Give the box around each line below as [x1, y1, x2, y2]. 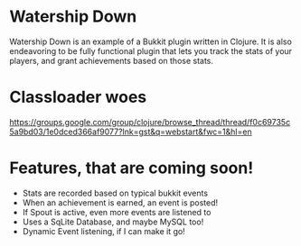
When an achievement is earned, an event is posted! [22, 196, 219, 208]
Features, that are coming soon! [9, 158, 254, 178]
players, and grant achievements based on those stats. [9, 55, 214, 66]
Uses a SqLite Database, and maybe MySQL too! [22, 216, 204, 227]
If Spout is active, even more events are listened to [22, 206, 212, 217]
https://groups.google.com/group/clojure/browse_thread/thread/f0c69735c [9, 116, 291, 127]
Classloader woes [9, 87, 147, 107]
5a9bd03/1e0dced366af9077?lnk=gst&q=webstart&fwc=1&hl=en [9, 126, 252, 137]
